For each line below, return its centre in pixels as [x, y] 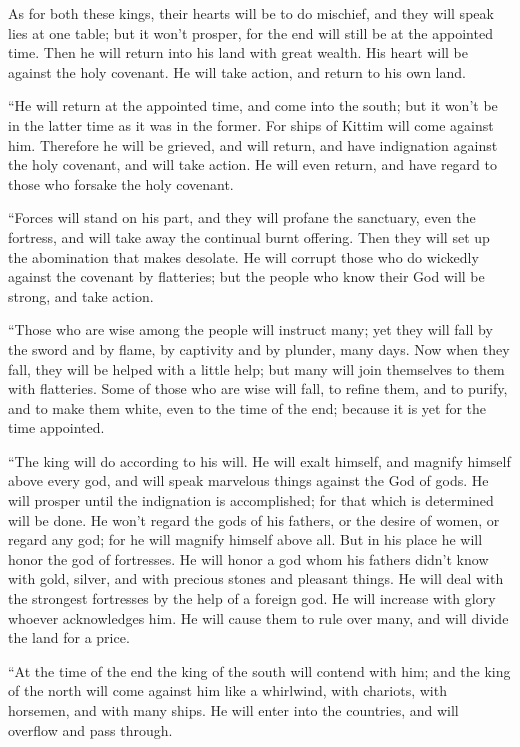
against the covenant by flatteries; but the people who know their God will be [246, 276]
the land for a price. [69, 637]
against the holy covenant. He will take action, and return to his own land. [237, 71]
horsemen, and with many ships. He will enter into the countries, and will [233, 710]
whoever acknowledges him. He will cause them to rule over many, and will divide [258, 617]
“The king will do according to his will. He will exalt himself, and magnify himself [259, 460]
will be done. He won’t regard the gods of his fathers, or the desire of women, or [254, 519]
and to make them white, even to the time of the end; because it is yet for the [247, 407]
